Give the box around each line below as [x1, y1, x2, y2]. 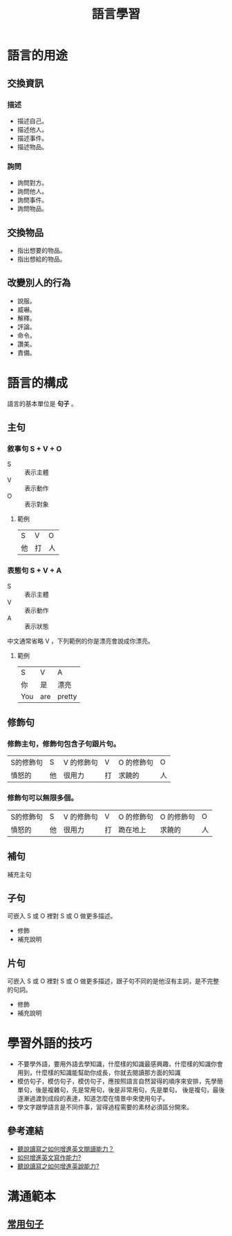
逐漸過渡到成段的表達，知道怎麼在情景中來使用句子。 [17, 1094, 169, 1103]
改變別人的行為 [7, 277, 71, 289]
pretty [57, 691, 77, 701]
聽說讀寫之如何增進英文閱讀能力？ [17, 1144, 115, 1153]
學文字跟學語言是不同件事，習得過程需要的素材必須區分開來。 [17, 1103, 193, 1112]
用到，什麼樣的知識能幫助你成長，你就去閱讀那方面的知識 [17, 1068, 181, 1077]
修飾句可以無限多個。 [7, 793, 78, 803]
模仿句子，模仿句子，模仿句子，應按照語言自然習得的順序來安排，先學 [17, 1077, 217, 1085]
